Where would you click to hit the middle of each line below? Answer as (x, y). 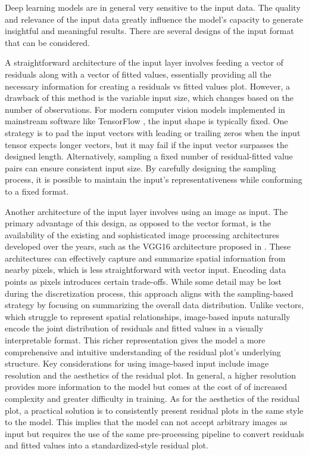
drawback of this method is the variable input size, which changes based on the (149, 98)
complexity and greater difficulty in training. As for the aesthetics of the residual (152, 398)
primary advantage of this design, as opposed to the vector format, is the (138, 223)
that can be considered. (47, 42)
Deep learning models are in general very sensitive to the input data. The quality (153, 7)
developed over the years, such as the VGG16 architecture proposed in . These (148, 246)
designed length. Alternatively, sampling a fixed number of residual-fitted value (149, 156)
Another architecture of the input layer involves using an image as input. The (146, 211)
